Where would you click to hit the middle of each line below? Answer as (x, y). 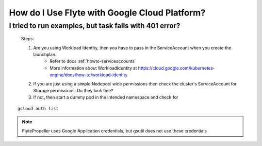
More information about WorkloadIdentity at (93, 68)
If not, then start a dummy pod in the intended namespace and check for (106, 97)
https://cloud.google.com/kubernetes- (177, 68)
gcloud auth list (38, 108)
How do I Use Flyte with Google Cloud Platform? (107, 13)
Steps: (27, 39)
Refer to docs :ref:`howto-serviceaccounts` (93, 61)
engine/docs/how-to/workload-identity (89, 75)
